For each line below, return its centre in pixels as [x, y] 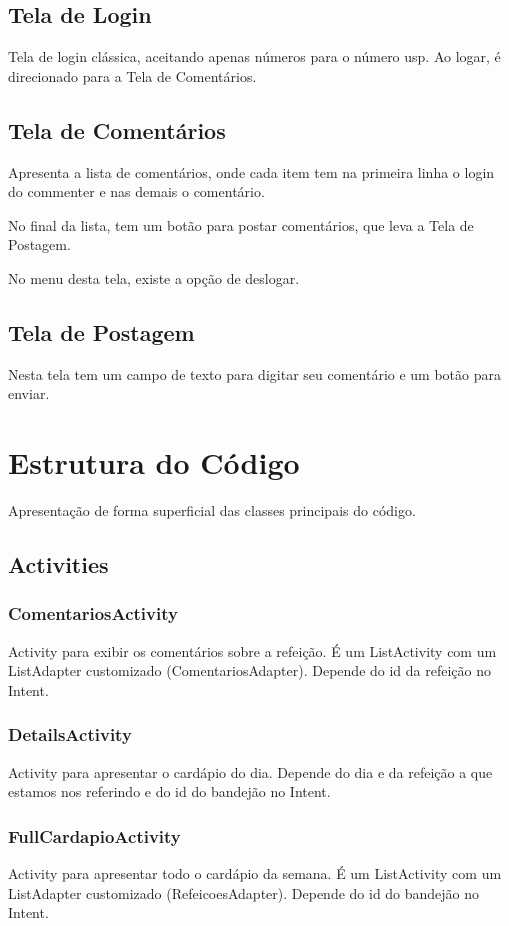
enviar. [29, 393]
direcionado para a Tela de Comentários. [132, 75]
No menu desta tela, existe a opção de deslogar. [154, 277]
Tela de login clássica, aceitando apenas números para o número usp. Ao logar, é [254, 56]
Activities [58, 564]
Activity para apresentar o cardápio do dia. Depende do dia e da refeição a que [250, 771]
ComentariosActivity [93, 613]
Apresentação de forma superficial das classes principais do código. [212, 510]
